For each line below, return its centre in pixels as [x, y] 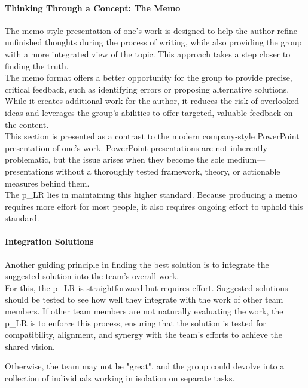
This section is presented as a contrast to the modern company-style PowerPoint [152, 136]
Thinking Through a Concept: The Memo [93, 7]
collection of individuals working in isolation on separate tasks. [120, 378]
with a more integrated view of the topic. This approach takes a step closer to [148, 54]
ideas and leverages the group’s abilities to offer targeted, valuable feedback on [149, 112]
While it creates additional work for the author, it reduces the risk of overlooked [152, 101]
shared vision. [30, 346]
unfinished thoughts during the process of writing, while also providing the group [153, 42]
